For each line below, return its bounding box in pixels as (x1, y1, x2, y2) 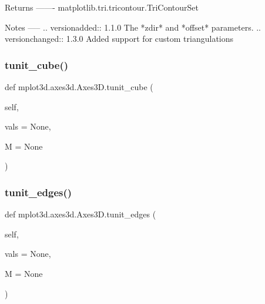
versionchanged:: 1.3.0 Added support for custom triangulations (5, 32, 234, 45)
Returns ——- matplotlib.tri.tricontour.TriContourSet (5, 1, 199, 13)
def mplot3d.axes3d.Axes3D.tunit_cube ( (5, 81, 153, 92)
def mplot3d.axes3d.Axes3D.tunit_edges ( (5, 208, 156, 220)
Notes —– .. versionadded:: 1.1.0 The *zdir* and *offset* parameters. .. (5, 21, 261, 33)
